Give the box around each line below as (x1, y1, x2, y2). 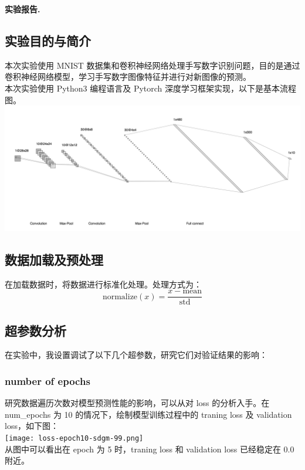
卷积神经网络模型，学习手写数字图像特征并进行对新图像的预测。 (5, 70, 251, 83)
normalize (102, 292, 138, 301)
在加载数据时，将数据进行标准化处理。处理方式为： (5, 278, 202, 290)
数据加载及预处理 (5, 250, 103, 268)
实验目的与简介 (5, 31, 91, 49)
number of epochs (5, 373, 90, 388)
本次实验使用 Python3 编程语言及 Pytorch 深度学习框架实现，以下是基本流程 (5, 82, 297, 94)
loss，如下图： (5, 420, 59, 432)
